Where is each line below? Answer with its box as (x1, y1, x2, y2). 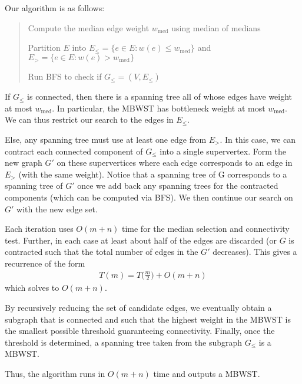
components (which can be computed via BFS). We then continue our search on (5, 191, 293, 203)
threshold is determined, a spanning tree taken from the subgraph (5, 336, 243, 348)
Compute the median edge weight (28, 21, 150, 34)
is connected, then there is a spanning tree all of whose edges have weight (27, 90, 293, 103)
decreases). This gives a (213, 245, 297, 258)
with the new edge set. (16, 202, 98, 215)
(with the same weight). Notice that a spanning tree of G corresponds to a (18, 168, 287, 180)
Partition (28, 41, 61, 54)
